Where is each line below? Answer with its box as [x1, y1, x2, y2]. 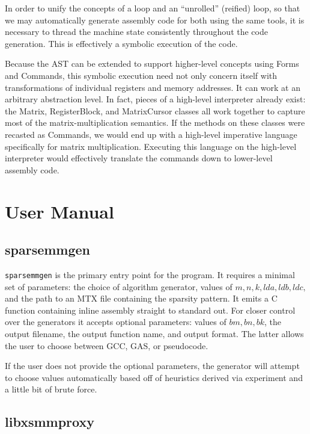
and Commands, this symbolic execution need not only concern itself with [5, 69, 278, 81]
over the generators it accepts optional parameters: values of [5, 315, 226, 328]
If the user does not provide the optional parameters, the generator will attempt [5, 359, 300, 372]
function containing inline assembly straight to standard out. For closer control [5, 303, 296, 316]
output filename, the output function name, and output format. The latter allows [5, 327, 304, 339]
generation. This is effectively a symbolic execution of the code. [5, 37, 238, 49]
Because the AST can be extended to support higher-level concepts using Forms [5, 57, 299, 70]
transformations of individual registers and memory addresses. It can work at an [5, 81, 300, 93]
